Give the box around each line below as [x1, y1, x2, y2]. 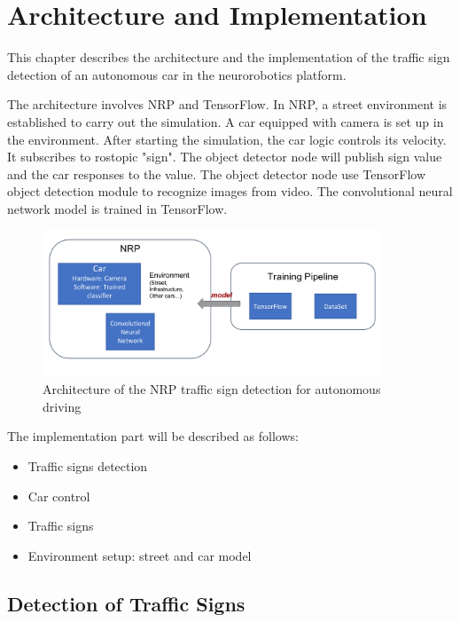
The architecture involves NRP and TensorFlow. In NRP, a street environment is [7, 95, 448, 114]
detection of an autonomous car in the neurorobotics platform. [7, 65, 347, 83]
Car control [27, 486, 90, 505]
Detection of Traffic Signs [7, 589, 246, 617]
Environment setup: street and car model [27, 546, 252, 564]
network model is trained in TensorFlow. [7, 199, 228, 217]
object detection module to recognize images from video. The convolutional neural [7, 182, 453, 201]
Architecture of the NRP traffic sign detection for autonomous [43, 380, 381, 398]
